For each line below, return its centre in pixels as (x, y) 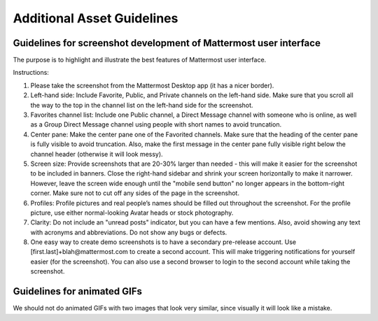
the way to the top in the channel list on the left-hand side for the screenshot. (142, 105)
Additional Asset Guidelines (96, 18)
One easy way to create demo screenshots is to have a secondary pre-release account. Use (163, 242)
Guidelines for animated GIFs (78, 291)
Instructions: (31, 73)
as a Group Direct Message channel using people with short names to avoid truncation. (156, 124)
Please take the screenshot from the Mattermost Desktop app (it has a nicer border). (152, 85)
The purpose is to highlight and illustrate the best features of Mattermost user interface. (140, 60)
